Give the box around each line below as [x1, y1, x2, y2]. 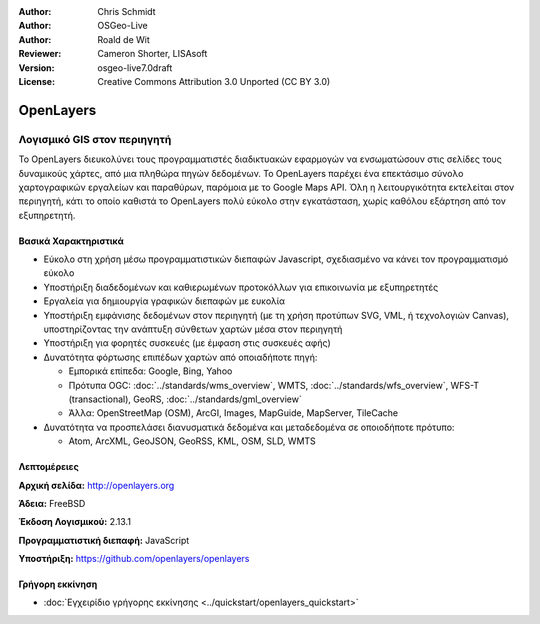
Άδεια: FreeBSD [18, 497, 86, 509]
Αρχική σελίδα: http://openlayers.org [18, 479, 175, 491]
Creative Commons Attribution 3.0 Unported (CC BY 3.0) [97, 75, 331, 87]
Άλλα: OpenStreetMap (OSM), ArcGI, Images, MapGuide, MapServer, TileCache [68, 407, 399, 419]
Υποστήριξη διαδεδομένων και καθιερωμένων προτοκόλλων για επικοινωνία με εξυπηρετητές [43, 281, 439, 293]
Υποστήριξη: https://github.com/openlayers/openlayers [18, 553, 250, 565]
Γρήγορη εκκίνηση [18, 578, 98, 590]
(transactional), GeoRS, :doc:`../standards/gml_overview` [68, 393, 302, 405]
